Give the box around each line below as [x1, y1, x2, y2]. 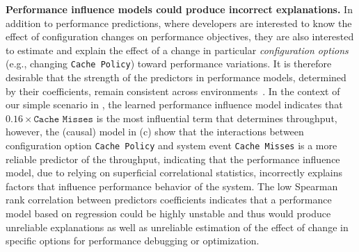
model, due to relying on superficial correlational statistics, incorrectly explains [6, 165, 343, 180]
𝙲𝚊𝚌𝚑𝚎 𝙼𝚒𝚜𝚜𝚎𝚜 [33, 114, 93, 124]
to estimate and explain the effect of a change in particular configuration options [6, 42, 349, 57]
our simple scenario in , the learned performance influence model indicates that [6, 97, 343, 112]
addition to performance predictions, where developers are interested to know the [6, 15, 352, 30]
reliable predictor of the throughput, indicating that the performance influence [6, 151, 340, 166]
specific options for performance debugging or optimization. [6, 233, 260, 248]
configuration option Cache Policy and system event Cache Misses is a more [6, 138, 337, 152]
